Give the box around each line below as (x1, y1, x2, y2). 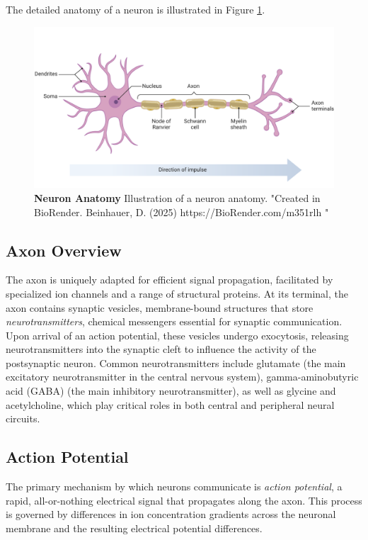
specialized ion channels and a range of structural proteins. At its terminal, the (6, 286, 348, 300)
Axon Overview (6, 239, 122, 261)
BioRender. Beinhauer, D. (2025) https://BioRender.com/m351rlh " (34, 204, 329, 219)
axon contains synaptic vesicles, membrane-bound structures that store (6, 300, 314, 315)
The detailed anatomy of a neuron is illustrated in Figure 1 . (6, 2, 265, 16)
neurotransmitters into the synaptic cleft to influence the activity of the (6, 342, 316, 356)
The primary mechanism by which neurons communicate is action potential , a (6, 479, 343, 494)
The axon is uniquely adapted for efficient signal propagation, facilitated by (6, 272, 333, 287)
